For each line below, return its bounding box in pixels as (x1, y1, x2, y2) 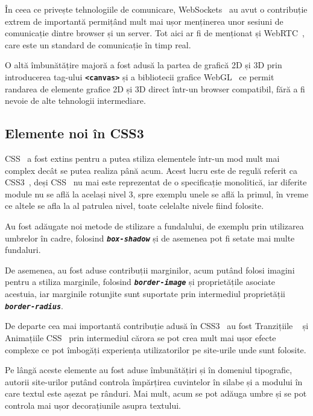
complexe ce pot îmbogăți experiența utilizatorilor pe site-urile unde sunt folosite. (5, 343, 306, 356)
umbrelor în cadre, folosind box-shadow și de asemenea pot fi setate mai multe (5, 231, 295, 244)
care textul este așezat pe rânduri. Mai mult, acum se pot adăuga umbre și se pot (5, 387, 307, 400)
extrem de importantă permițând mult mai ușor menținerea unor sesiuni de (5, 14, 283, 27)
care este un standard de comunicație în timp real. (5, 38, 191, 51)
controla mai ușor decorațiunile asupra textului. (5, 398, 182, 411)
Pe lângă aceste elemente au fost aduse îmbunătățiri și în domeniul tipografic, (5, 363, 292, 376)
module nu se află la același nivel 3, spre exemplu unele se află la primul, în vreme (5, 187, 309, 200)
